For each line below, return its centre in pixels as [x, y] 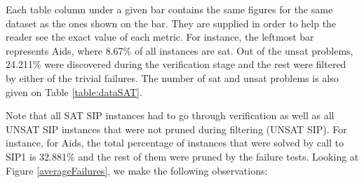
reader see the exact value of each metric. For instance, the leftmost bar [160, 37]
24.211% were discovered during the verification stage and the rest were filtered [176, 64]
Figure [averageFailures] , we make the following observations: [137, 170]
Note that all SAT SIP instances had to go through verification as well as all [170, 115]
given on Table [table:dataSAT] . [74, 91]
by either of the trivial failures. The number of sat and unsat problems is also [172, 77]
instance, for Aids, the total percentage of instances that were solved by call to [175, 143]
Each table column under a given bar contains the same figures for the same [169, 9]
